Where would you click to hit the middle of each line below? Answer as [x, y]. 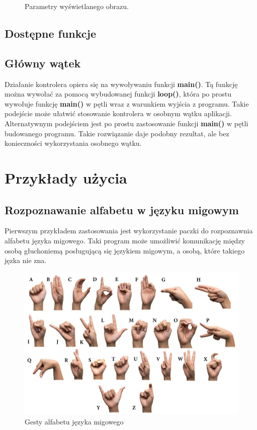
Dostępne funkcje [50, 33]
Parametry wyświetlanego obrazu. [77, 6]
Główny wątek [43, 63]
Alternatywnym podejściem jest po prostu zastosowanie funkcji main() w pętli [126, 123]
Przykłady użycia [66, 177]
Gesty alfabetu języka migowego [74, 421]
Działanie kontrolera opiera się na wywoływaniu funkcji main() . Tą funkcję [121, 84]
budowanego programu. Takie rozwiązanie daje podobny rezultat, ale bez [117, 133]
